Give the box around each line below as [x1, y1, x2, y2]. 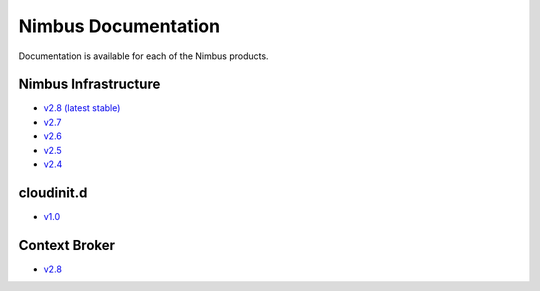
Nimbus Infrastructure [18, 76, 161, 93]
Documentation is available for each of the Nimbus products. [18, 50, 269, 62]
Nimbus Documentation [18, 15, 220, 37]
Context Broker [18, 236, 115, 254]
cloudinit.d [18, 184, 88, 201]
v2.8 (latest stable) [43, 102, 121, 114]
